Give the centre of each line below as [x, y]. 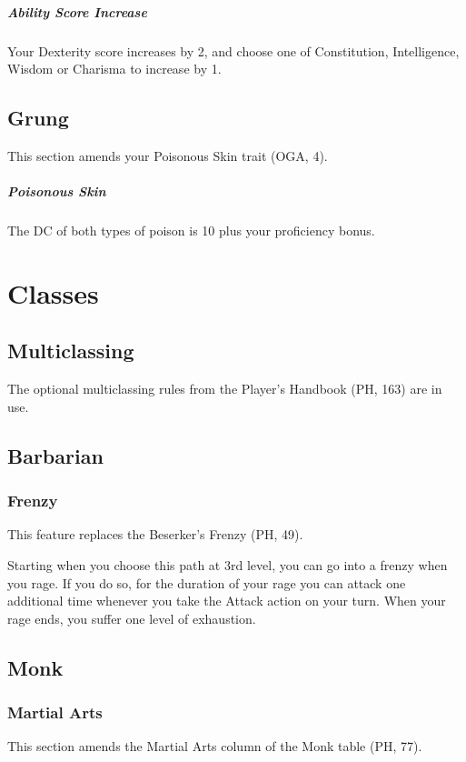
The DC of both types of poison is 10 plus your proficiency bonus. [191, 231]
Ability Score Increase [77, 11]
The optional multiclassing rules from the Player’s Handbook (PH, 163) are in [225, 389]
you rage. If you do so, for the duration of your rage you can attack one [207, 582]
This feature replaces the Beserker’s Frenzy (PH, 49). [155, 534]
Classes [53, 292]
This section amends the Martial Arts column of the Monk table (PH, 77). [215, 746]
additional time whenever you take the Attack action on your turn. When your [227, 601]
